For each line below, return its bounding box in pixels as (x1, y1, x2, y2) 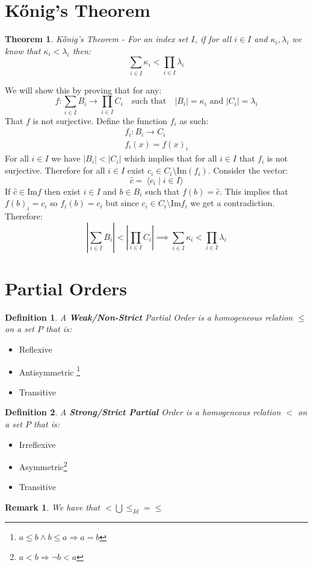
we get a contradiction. (190, 197, 275, 209)
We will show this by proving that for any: (5, 83, 162, 96)
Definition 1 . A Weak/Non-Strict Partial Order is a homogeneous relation (5, 310, 293, 323)
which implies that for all (124, 152, 217, 165)
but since (105, 197, 139, 209)
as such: (179, 114, 209, 127)
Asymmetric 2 (19, 459, 67, 473)
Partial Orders (5, 275, 127, 300)
